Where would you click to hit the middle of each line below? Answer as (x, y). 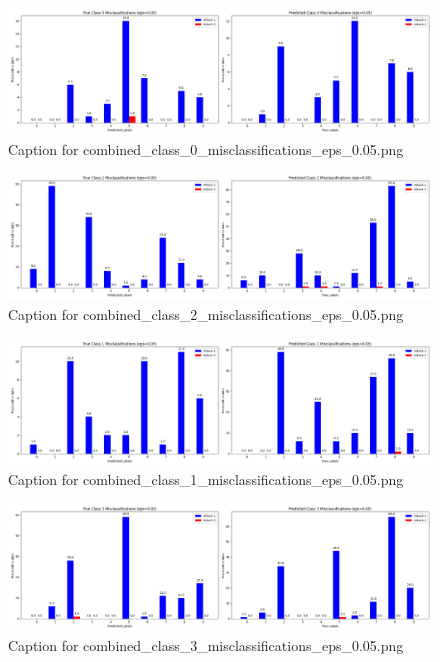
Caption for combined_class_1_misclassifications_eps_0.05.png (206, 479)
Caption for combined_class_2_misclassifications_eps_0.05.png (206, 314)
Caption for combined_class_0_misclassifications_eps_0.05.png (206, 148)
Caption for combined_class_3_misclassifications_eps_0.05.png (206, 644)
